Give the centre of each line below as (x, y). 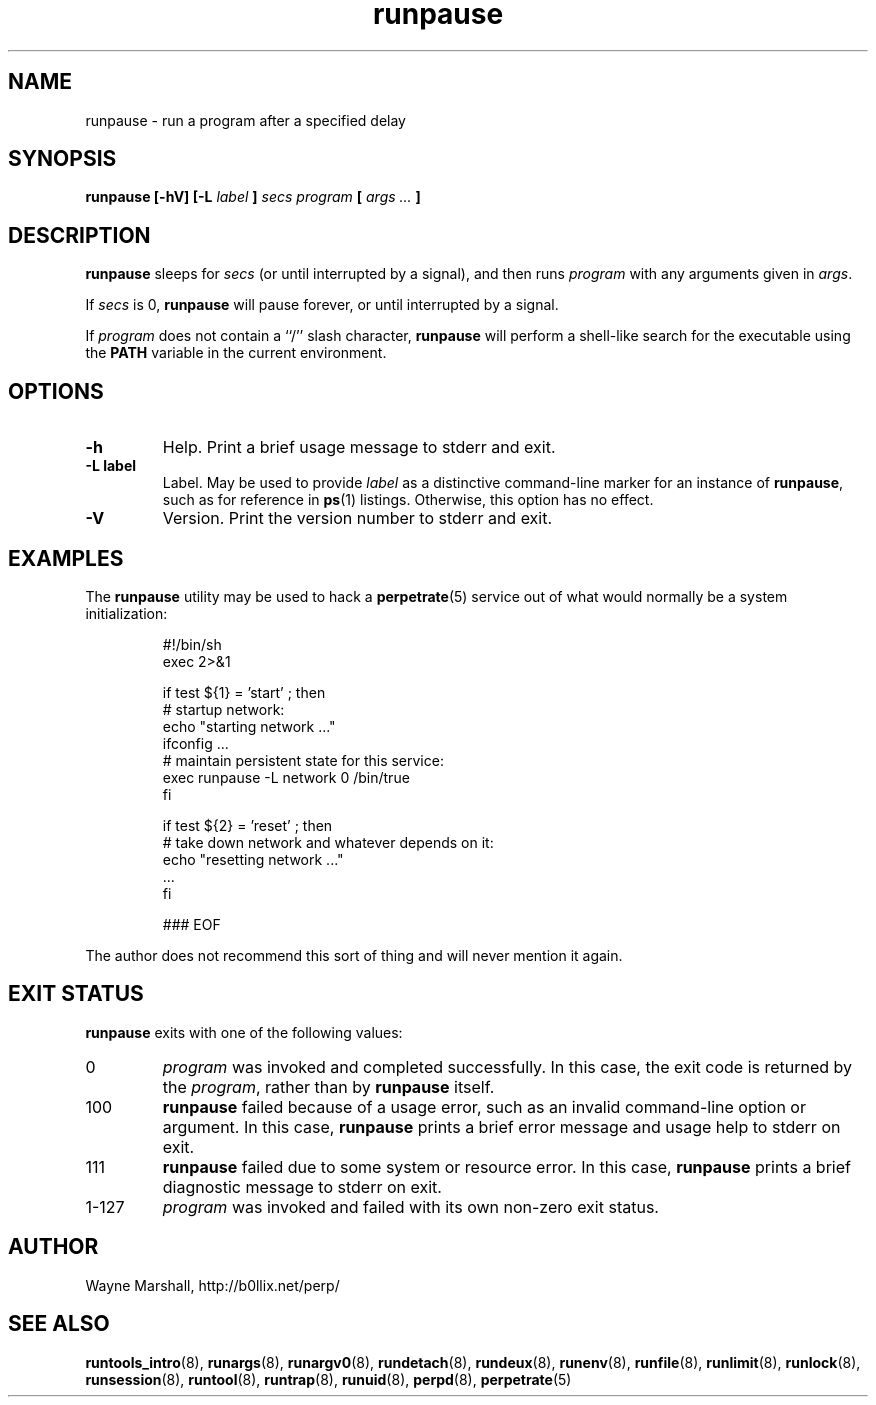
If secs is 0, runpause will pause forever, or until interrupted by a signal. (322, 305)
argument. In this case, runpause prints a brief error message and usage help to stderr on (501, 1126)
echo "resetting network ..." (253, 859)
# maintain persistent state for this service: (303, 760)
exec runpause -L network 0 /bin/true (286, 777)
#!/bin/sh (192, 644)
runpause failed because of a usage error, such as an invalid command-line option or (484, 1106)
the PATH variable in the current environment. (236, 353)
